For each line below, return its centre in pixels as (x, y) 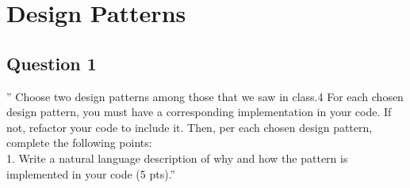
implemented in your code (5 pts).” (91, 173)
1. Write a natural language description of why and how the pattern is (177, 158)
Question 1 (52, 63)
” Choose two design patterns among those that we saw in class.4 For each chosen (205, 96)
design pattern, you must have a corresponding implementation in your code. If (199, 112)
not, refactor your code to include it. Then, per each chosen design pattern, (190, 127)
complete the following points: (79, 143)
